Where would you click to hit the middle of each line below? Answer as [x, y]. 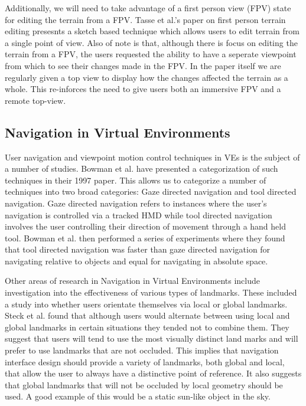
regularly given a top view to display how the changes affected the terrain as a [147, 77]
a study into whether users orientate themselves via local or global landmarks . [146, 304]
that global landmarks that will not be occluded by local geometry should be [144, 384]
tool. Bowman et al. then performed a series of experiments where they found [145, 238]
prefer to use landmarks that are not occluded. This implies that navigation [142, 350]
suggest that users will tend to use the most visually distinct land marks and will [152, 338]
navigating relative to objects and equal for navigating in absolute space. [136, 261]
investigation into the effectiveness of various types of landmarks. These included [151, 292]
